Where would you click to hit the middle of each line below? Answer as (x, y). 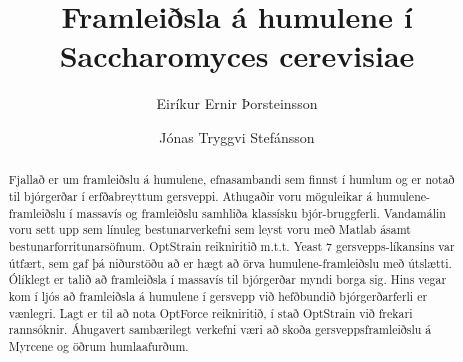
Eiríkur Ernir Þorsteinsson (237, 103)
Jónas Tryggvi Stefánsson (237, 136)
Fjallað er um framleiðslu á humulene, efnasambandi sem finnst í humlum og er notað (231, 179)
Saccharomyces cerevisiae (237, 55)
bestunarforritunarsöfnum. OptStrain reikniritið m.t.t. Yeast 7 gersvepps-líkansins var (231, 245)
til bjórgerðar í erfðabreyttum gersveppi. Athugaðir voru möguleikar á (190, 195)
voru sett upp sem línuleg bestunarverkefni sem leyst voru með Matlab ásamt (209, 229)
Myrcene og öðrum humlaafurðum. (98, 345)
